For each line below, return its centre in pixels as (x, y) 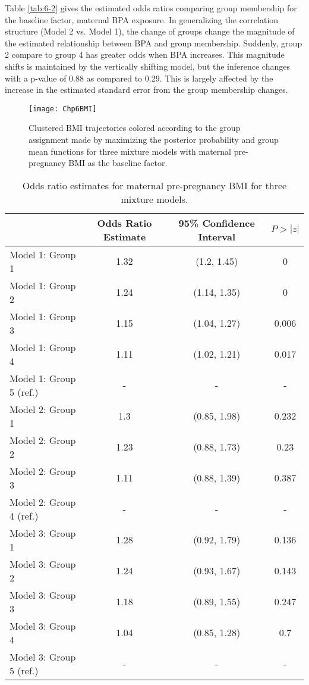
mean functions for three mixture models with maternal (130, 151)
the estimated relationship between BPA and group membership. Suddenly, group (154, 43)
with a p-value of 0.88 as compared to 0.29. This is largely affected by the (139, 78)
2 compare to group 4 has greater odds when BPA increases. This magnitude (145, 54)
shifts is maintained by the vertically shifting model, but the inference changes (147, 66)
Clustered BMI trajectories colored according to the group (135, 128)
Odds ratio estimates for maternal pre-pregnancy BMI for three (154, 185)
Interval (217, 236)
